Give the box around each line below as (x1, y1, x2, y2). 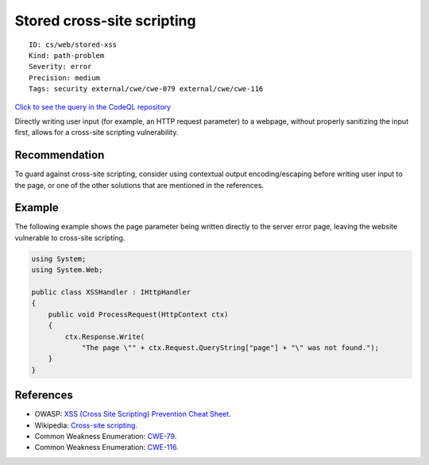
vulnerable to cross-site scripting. (14, 232, 126, 242)
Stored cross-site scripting (14, 12, 196, 29)
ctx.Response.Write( (64, 332, 145, 341)
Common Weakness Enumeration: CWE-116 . (34, 443, 179, 452)
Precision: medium (29, 73, 101, 83)
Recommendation (14, 148, 105, 162)
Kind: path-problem (29, 51, 105, 60)
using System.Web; (31, 266, 103, 275)
